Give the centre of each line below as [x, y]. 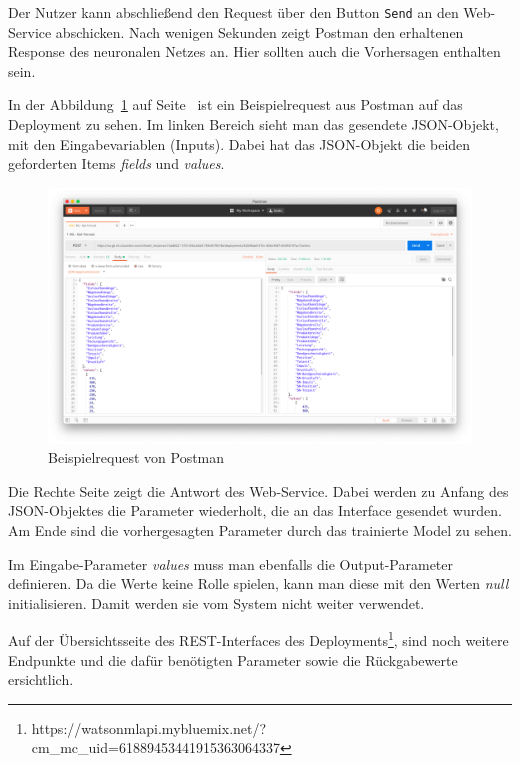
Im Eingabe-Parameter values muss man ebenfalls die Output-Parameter [231, 563]
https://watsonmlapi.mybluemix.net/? [149, 727]
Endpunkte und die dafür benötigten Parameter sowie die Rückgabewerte [233, 659]
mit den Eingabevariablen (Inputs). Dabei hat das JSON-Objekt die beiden [239, 143]
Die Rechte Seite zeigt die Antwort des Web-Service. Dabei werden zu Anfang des [258, 490]
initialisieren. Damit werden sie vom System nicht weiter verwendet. [216, 602]
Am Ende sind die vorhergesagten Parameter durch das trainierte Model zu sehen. [260, 530]
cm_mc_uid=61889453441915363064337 [155, 747]
